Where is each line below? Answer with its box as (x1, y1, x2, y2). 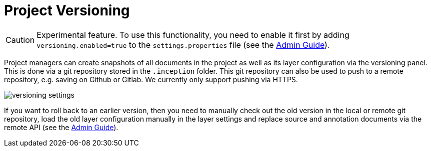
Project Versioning (4, 2, 130, 19)
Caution (5, 34, 35, 45)
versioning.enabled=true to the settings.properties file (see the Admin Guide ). (36, 39, 330, 50)
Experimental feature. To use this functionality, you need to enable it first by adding (36, 29, 349, 40)
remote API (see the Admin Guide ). (4, 123, 118, 132)
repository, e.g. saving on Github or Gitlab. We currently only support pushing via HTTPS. (4, 75, 298, 84)
